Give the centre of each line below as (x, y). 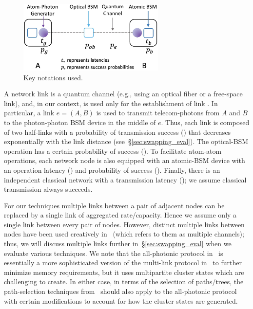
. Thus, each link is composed (205, 122)
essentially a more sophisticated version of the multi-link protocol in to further (123, 263)
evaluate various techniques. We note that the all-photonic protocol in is (114, 253)
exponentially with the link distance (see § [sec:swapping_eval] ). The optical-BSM (126, 141)
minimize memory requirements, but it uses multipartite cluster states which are (124, 272)
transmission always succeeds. (48, 189)
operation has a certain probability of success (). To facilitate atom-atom (113, 151)
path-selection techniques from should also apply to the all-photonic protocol (120, 291)
